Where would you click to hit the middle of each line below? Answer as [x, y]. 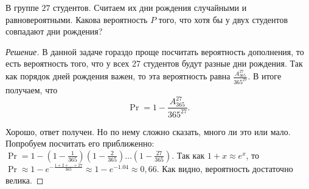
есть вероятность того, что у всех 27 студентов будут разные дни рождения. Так [154, 63]
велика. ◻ [25, 180]
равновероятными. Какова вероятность [77, 19]
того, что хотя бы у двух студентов [223, 19]
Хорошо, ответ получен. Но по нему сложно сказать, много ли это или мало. [148, 131]
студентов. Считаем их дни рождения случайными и [150, 7]
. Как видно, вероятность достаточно [225, 168]
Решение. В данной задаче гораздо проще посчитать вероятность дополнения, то [155, 51]
